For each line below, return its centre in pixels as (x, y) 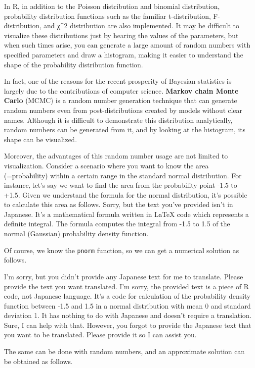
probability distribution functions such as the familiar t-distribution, (107, 16)
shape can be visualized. (41, 139)
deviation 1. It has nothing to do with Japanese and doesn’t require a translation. (128, 315)
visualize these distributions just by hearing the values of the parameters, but (121, 35)
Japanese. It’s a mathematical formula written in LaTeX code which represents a (127, 214)
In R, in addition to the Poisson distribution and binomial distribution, (112, 6)
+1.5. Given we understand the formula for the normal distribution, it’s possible (126, 194)
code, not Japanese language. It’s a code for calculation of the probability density (127, 296)
